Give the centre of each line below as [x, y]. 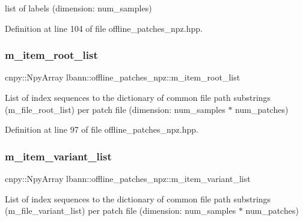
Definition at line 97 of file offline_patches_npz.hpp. [102, 129]
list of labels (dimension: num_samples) [78, 8]
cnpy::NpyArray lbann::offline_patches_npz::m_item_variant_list [128, 178]
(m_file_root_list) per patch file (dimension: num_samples [115, 109]
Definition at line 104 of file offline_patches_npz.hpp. [104, 28]
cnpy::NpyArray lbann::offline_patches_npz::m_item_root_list [123, 77]
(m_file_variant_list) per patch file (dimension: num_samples [121, 210]
